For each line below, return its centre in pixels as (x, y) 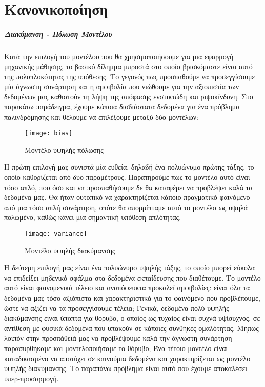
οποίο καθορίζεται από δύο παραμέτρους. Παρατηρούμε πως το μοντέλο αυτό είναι (127, 177)
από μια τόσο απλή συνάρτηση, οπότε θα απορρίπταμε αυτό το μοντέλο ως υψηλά (126, 207)
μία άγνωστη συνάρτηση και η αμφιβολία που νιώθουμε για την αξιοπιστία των (121, 86)
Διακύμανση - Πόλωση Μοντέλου (58, 34)
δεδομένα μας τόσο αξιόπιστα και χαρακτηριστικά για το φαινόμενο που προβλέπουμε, (132, 297)
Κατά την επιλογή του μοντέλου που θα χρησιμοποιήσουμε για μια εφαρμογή (119, 56)
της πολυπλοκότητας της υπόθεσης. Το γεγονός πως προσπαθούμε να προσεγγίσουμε (130, 76)
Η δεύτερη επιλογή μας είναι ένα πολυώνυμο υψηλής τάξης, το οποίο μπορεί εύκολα (130, 268)
